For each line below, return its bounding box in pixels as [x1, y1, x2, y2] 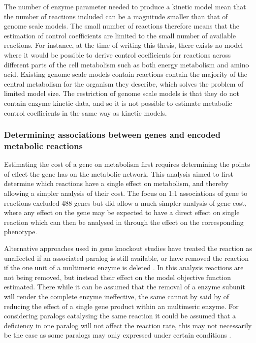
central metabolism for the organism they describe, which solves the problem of [4, 78, 244, 89]
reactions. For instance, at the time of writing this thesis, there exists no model [4, 40, 243, 50]
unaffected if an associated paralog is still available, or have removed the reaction [4, 252, 249, 263]
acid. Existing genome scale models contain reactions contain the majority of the [4, 69, 248, 79]
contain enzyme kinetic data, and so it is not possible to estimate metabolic [4, 97, 232, 108]
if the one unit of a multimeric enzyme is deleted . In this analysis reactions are [4, 262, 244, 273]
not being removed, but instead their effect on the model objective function [4, 272, 231, 282]
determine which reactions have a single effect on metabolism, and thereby [4, 178, 229, 188]
